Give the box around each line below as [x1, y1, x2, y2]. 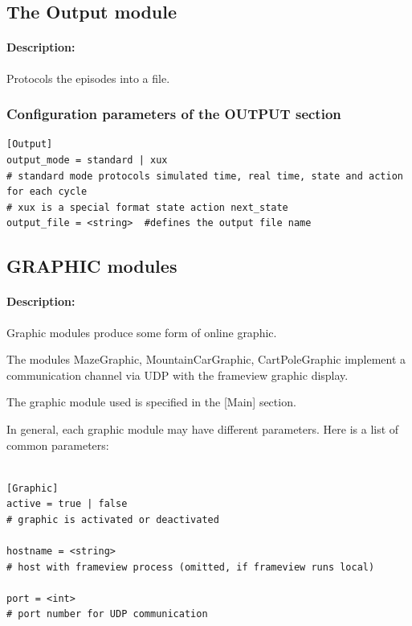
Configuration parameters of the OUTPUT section [6, 104, 341, 124]
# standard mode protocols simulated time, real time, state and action [6, 170, 403, 182]
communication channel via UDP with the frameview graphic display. [6, 366, 349, 383]
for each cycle [6, 186, 88, 198]
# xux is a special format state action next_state [6, 201, 288, 213]
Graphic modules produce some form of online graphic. [6, 323, 277, 340]
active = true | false [6, 498, 128, 510]
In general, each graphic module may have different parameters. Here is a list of [6, 420, 399, 437]
